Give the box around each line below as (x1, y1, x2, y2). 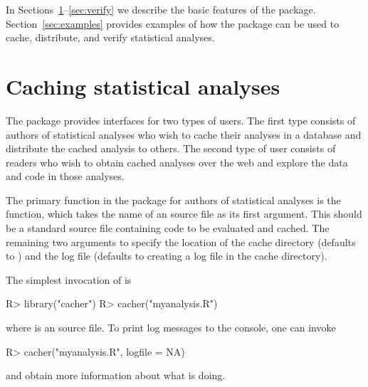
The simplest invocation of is (6, 272, 132, 287)
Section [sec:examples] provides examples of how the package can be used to (6, 16, 340, 31)
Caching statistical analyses (6, 71, 280, 100)
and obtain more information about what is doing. (6, 368, 226, 383)
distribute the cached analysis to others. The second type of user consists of (6, 141, 336, 156)
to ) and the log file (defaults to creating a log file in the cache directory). (6, 248, 327, 263)
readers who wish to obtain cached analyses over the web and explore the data (6, 154, 348, 169)
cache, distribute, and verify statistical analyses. (6, 30, 215, 45)
